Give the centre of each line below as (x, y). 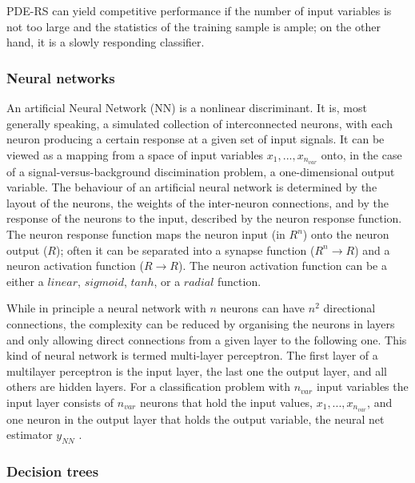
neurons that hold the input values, (226, 402)
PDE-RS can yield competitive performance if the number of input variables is (199, 10)
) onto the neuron (346, 234)
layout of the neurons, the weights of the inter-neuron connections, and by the (198, 202)
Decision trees (53, 471)
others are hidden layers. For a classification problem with (148, 386)
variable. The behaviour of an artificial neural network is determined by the (192, 187)
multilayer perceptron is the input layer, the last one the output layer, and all (197, 370)
